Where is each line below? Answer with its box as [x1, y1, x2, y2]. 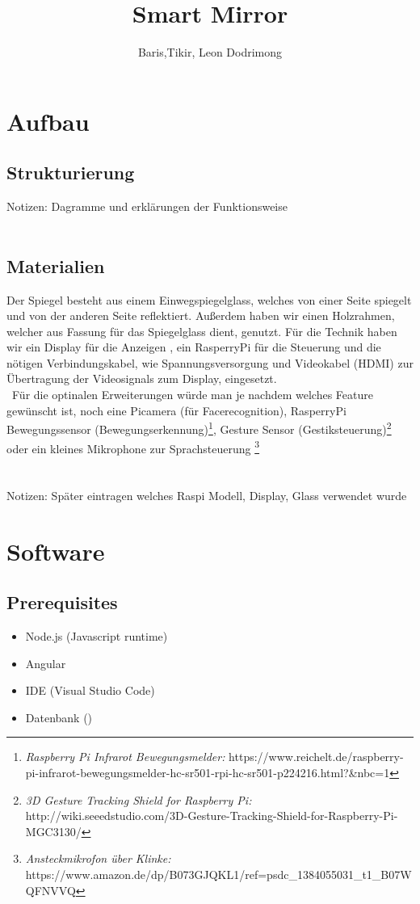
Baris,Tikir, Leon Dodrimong [137, 44, 283, 61]
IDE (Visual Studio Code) [25, 682, 155, 699]
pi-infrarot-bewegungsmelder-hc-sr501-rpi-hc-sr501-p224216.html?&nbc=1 [25, 764, 390, 781]
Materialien [6, 253, 105, 278]
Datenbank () [25, 708, 93, 725]
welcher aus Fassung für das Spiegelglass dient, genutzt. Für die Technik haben [6, 322, 397, 339]
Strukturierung [6, 160, 135, 185]
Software [6, 534, 105, 567]
